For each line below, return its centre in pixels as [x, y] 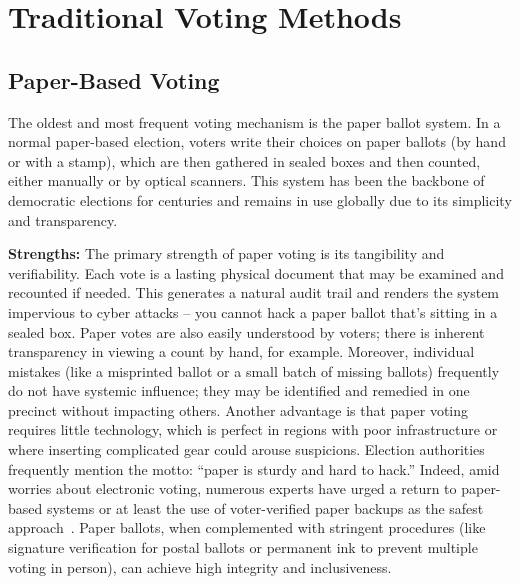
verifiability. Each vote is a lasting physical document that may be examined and [256, 272]
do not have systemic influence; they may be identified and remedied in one [239, 390]
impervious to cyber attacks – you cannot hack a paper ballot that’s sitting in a [253, 311]
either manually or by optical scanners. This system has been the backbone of [246, 180]
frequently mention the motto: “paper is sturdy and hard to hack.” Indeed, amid [254, 468]
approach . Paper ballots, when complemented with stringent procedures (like [247, 527]
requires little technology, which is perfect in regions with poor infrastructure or [253, 429]
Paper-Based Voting [114, 79]
